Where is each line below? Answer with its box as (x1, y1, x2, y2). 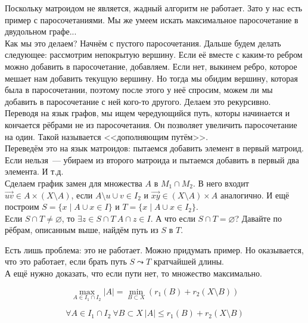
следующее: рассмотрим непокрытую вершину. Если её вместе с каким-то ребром (5, 48, 303, 61)
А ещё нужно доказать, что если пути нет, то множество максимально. (5, 267, 262, 279)
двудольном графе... (5, 25, 77, 38)
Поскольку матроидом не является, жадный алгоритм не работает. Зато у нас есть (5, 2, 303, 14)
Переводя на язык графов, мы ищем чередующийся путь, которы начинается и (5, 107, 290, 119)
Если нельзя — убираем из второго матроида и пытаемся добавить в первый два (5, 153, 299, 166)
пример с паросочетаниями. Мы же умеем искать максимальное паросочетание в (5, 13, 298, 26)
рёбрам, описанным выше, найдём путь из (5, 223, 158, 236)
